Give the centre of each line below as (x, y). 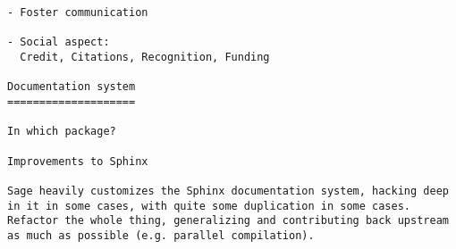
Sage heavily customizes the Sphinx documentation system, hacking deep (228, 191)
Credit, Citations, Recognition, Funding (145, 57)
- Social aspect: (59, 42)
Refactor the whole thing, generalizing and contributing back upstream (228, 221)
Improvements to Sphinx (78, 161)
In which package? (62, 132)
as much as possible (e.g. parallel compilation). (161, 235)
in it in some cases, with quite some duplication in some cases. (209, 206)
